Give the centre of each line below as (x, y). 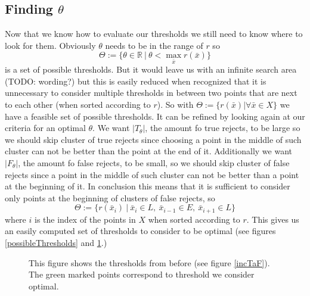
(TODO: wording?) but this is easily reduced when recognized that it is (136, 81)
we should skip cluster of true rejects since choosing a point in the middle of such (153, 139)
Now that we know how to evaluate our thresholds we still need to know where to (154, 34)
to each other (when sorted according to (78, 104)
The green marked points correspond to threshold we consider (142, 274)
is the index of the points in (85, 219)
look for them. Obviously (50, 45)
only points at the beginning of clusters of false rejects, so (110, 197)
